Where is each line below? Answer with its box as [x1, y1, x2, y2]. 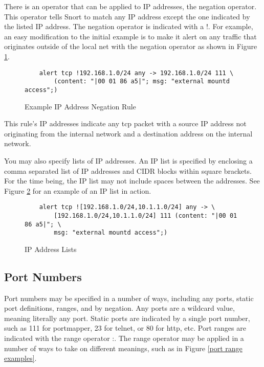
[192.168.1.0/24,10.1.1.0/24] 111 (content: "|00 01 [54, 212, 237, 219]
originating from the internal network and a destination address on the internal [4, 128, 253, 139]
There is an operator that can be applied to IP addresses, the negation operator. [4, 1, 257, 11]
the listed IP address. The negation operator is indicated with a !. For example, [4, 21, 253, 32]
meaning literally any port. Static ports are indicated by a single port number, [4, 312, 250, 323]
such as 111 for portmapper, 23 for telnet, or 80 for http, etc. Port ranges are [4, 323, 246, 333]
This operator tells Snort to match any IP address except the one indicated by [4, 11, 250, 21]
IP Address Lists [25, 243, 77, 254]
